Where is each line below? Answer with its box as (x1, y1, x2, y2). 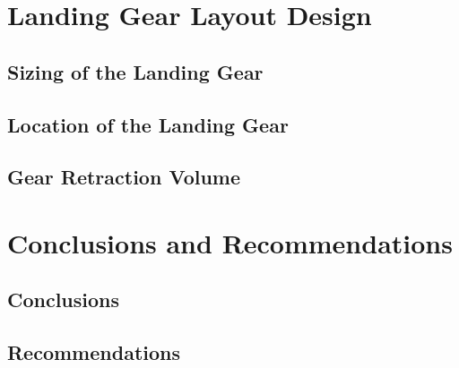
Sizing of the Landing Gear (7, 57, 264, 85)
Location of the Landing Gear (7, 110, 289, 138)
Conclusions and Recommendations (7, 224, 453, 261)
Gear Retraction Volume (7, 163, 241, 191)
